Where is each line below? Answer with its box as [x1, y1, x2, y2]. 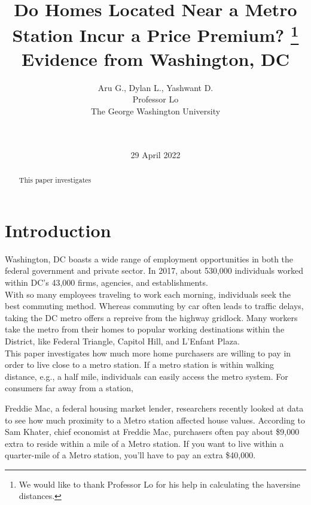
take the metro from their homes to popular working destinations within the [5, 323, 285, 335]
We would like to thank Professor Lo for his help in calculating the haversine [19, 477, 301, 490]
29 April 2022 [130, 148, 181, 161]
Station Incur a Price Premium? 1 [12, 20, 299, 47]
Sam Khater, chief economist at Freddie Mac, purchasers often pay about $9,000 [5, 425, 300, 438]
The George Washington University [90, 105, 221, 117]
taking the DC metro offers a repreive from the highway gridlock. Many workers [5, 311, 298, 323]
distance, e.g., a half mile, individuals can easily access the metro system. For [5, 370, 288, 382]
